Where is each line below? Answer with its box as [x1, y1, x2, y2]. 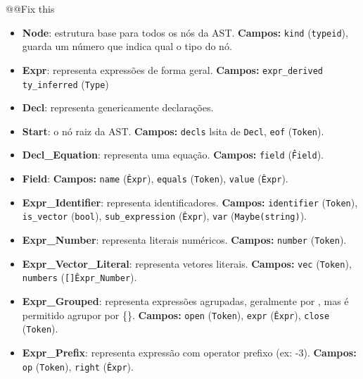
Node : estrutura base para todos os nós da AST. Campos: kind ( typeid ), [22, 25, 348, 39]
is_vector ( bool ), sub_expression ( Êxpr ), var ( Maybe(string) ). [22, 209, 307, 223]
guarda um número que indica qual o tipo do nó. [22, 39, 232, 54]
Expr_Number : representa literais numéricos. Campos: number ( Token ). [22, 232, 347, 247]
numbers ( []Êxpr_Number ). [22, 270, 137, 285]
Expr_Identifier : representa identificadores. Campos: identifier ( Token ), [22, 194, 358, 209]
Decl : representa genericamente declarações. [22, 100, 214, 115]
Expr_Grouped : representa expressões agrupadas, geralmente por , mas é [22, 294, 349, 308]
